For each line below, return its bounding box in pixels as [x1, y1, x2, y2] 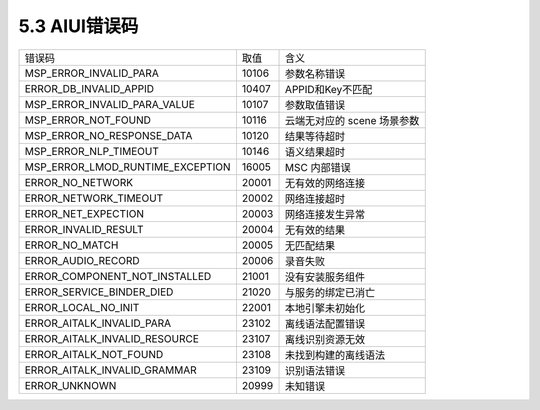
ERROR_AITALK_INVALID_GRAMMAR [24, 363, 197, 377]
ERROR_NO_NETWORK [24, 175, 134, 189]
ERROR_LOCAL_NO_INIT [24, 300, 140, 314]
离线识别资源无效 [285, 332, 366, 346]
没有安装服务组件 [285, 270, 366, 284]
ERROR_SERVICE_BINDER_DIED [24, 285, 174, 299]
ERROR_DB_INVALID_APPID [24, 81, 155, 95]
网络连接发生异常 [285, 207, 366, 221]
